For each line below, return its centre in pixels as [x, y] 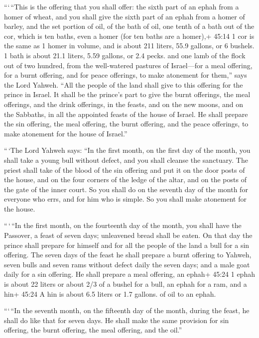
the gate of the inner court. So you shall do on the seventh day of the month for [126, 189]
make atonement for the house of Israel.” [66, 133]
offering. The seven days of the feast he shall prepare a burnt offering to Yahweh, [128, 255]
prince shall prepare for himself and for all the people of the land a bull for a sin [127, 245]
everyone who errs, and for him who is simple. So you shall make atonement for [125, 199]
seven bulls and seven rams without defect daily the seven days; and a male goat [127, 264]
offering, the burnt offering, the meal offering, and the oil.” [93, 330]
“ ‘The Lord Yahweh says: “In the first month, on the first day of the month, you [127, 150]
